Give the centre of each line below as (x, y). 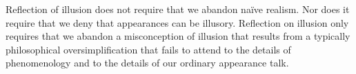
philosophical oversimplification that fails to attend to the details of (148, 49)
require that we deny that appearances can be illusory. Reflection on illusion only (177, 22)
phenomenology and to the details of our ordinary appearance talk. (147, 63)
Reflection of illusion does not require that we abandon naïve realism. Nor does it (178, 9)
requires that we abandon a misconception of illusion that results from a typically (178, 36)
